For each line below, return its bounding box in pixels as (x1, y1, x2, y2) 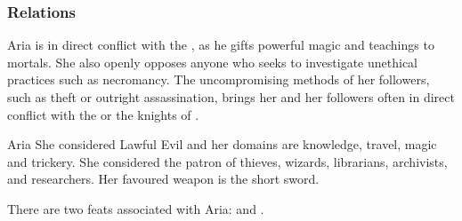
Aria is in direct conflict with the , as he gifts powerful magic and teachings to (7, 36, 434, 54)
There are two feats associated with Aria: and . (7, 199, 264, 217)
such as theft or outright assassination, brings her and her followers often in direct (7, 88, 455, 106)
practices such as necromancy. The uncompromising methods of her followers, (7, 70, 430, 89)
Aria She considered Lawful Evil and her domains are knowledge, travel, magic (7, 135, 437, 154)
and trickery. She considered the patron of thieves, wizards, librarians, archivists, (7, 152, 448, 170)
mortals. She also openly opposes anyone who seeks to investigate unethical (7, 52, 417, 71)
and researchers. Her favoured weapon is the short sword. (7, 170, 320, 188)
